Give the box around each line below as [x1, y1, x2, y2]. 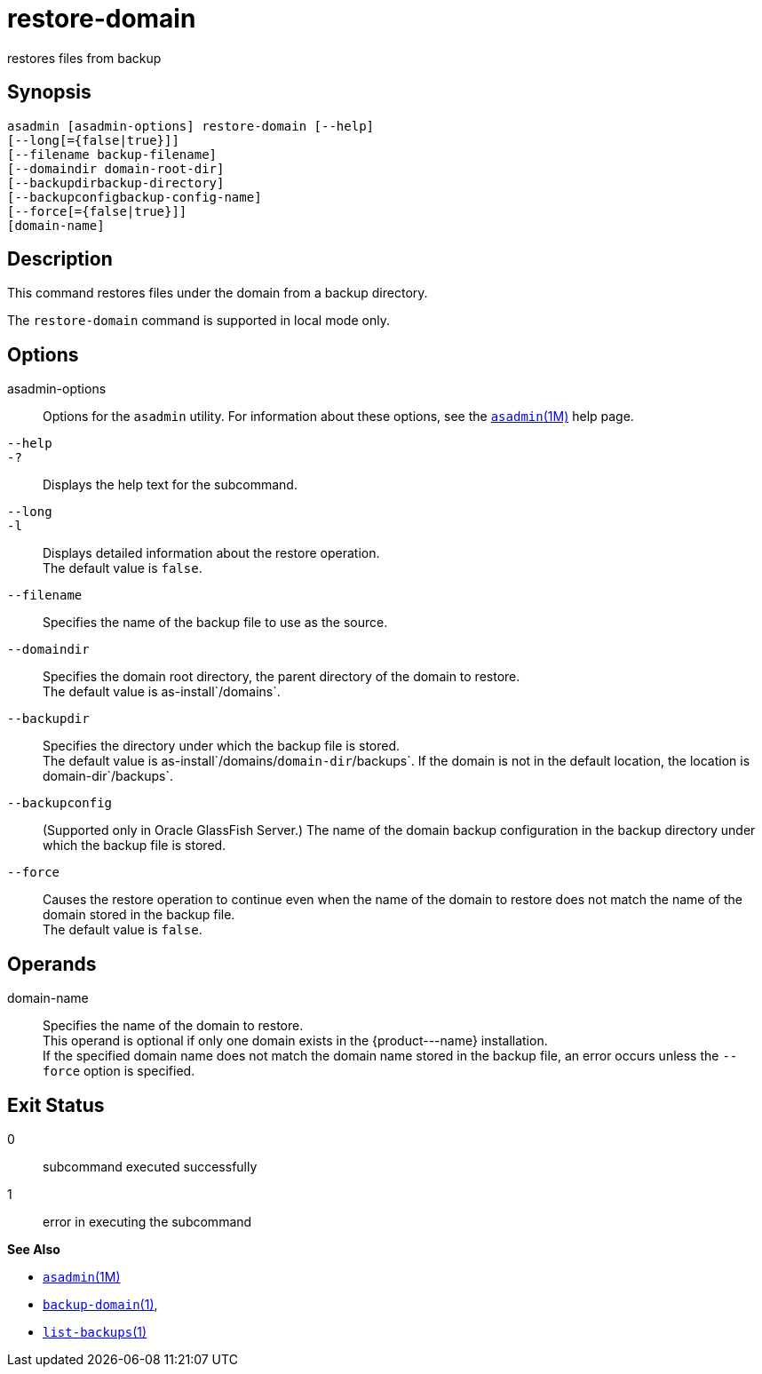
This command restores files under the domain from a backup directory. [7, 285, 428, 301]
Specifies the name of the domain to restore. [43, 1018, 304, 1034]
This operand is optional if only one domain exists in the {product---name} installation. [43, 1033, 548, 1049]
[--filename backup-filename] [7, 147, 218, 162]
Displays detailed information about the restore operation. [43, 545, 380, 561]
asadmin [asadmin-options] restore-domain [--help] [7, 118, 375, 133]
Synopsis [7, 81, 91, 104]
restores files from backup [7, 50, 162, 66]
